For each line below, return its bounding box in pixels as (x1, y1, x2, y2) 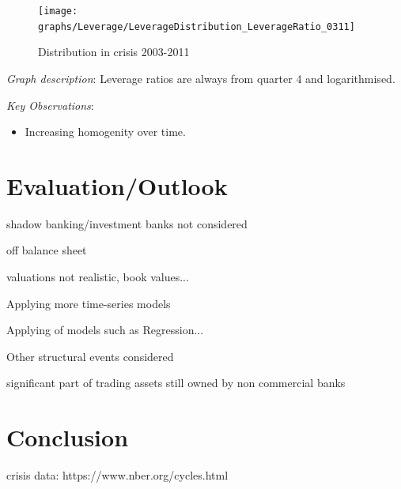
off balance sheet (6, 242, 87, 258)
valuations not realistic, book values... (6, 269, 189, 284)
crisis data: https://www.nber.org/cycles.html (6, 467, 229, 483)
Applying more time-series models (6, 295, 171, 311)
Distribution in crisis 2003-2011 (38, 43, 190, 60)
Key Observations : (6, 96, 94, 113)
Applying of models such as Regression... (6, 322, 204, 338)
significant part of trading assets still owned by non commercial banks (6, 374, 346, 391)
